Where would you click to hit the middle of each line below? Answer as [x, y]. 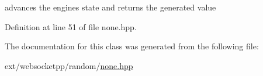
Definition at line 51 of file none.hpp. [71, 26]
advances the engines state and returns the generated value [110, 7]
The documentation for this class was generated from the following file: [132, 46]
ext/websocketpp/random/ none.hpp [69, 65]
